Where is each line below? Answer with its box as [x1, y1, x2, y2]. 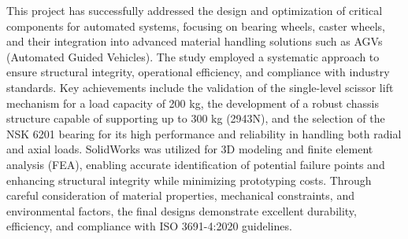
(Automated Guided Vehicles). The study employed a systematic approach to [6, 48, 380, 64]
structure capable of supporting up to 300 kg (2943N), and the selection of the [6, 110, 385, 127]
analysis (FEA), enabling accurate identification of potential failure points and [6, 156, 385, 172]
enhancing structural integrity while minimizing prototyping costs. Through [6, 171, 372, 188]
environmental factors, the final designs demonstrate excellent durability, [6, 202, 357, 219]
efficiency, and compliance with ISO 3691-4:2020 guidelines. [6, 218, 292, 234]
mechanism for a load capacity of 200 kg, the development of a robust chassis [6, 94, 379, 111]
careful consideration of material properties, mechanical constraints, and [6, 187, 354, 204]
